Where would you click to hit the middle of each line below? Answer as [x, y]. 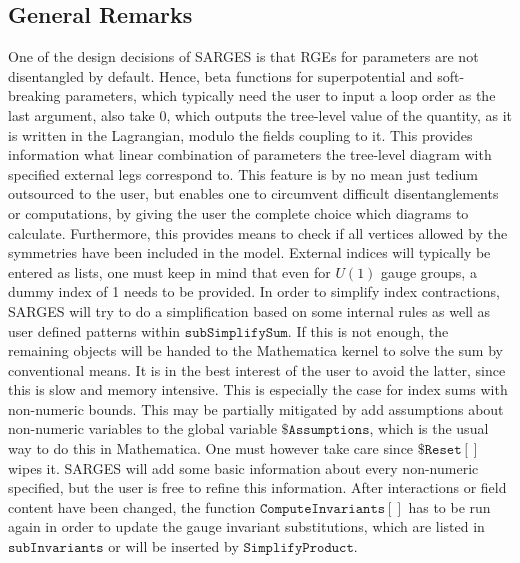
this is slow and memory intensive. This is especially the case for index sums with [258, 389]
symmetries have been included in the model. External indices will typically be [249, 252]
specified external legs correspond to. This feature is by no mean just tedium [243, 173]
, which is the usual [429, 428]
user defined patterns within [94, 330]
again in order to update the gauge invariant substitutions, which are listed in [246, 526]
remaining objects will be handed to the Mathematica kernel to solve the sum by [255, 350]
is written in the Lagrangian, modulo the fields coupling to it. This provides [240, 134]
